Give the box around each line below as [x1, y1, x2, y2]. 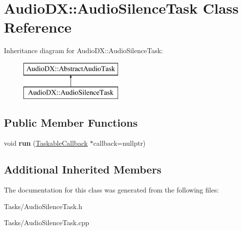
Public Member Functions [4, 115, 138, 130]
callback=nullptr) [93, 138, 146, 148]
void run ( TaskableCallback [4, 138, 88, 148]
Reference [4, 17, 72, 37]
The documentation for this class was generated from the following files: [4, 185, 219, 195]
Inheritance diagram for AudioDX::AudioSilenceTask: [4, 45, 163, 56]
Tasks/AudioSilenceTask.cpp [4, 217, 89, 228]
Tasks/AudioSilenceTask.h [4, 201, 82, 211]
